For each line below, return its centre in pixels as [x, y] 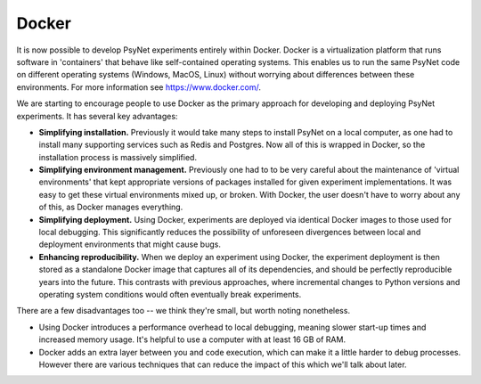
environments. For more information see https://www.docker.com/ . [139, 87]
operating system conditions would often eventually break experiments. [170, 294]
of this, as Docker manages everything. [111, 207]
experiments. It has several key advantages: [97, 116]
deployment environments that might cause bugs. [130, 244]
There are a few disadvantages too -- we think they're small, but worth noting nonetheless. [183, 311]
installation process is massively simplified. [118, 157]
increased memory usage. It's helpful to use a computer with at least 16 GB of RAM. [192, 339]
